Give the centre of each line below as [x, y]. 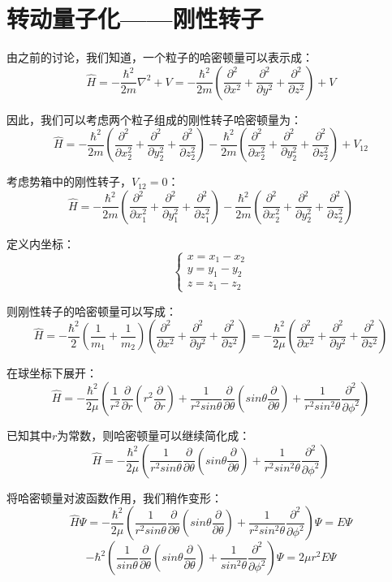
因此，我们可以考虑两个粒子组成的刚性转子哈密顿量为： [154, 119]
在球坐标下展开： [52, 373]
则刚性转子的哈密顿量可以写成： [92, 310]
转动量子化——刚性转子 [135, 18]
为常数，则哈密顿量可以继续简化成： [154, 435]
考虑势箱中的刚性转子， [69, 181]
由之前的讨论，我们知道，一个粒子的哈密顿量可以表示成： [160, 57]
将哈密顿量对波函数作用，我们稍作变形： [114, 497]
